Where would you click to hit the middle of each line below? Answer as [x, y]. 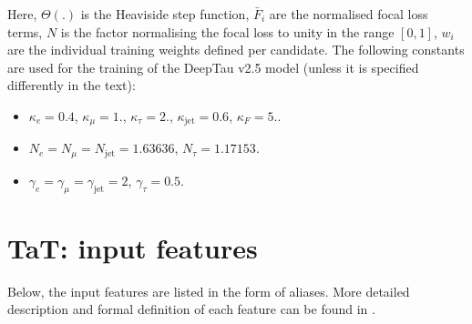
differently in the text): [72, 85]
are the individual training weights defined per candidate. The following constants [236, 50]
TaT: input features [133, 247]
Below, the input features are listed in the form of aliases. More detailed [209, 291]
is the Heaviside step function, [165, 14]
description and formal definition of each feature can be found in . [191, 309]
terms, [25, 31]
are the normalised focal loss [349, 14]
